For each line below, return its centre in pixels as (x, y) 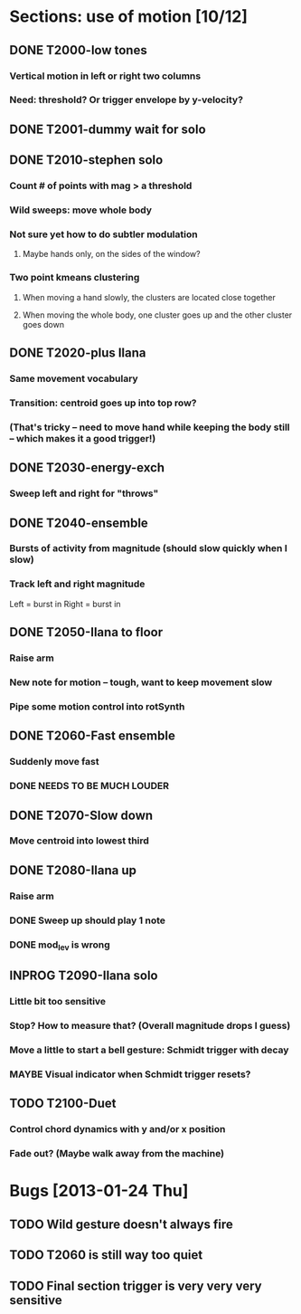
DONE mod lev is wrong (60, 945)
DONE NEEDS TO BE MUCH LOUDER (89, 786)
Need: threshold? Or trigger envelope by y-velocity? (127, 100)
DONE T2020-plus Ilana (78, 353)
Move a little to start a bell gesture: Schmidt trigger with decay (149, 1050)
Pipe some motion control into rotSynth (97, 706)
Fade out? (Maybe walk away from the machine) (117, 1154)
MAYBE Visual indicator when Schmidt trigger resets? (130, 1074)
